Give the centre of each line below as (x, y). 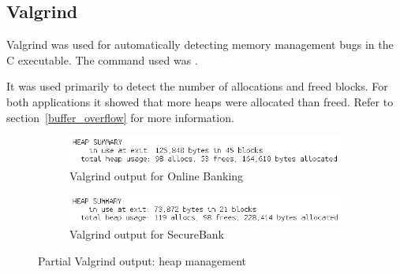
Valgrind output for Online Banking (157, 176)
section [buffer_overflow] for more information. (120, 117)
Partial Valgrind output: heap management (142, 260)
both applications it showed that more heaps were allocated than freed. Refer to (200, 101)
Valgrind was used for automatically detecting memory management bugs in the (200, 44)
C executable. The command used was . (102, 59)
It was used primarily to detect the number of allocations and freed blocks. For (197, 86)
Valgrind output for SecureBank (147, 234)
